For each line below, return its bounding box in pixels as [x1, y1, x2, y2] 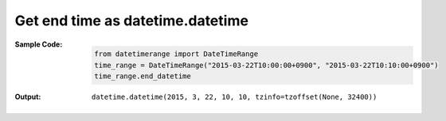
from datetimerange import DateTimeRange [94, 50, 259, 59]
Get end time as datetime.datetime [14, 12, 248, 29]
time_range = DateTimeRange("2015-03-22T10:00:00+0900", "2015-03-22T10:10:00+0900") [94, 60, 439, 70]
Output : [14, 92, 41, 101]
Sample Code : [14, 40, 63, 49]
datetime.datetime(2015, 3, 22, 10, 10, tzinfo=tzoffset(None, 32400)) [92, 92, 378, 101]
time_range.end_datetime [94, 71, 191, 81]
